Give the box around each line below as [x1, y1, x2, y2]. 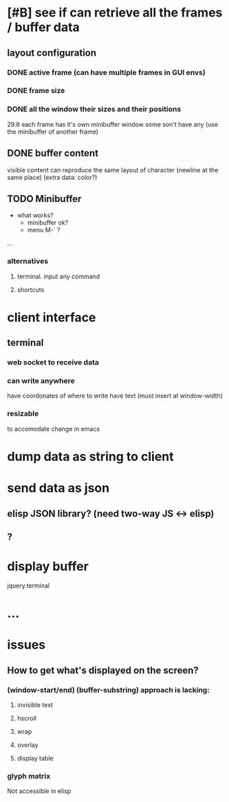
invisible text [17, 701, 54, 709]
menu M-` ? [27, 226, 61, 234]
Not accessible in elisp [7, 787, 72, 795]
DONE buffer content [7, 147, 98, 159]
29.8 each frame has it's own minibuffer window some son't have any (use [7, 120, 219, 128]
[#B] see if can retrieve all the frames [7, 5, 223, 21]
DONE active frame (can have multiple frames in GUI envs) [7, 68, 206, 77]
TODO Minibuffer [7, 193, 82, 205]
